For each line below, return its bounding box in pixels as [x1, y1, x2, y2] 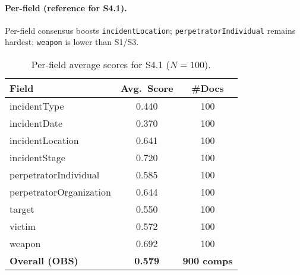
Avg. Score [120, 81, 173, 95]
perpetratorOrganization [10, 185, 111, 199]
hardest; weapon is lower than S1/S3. [5, 36, 139, 48]
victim [10, 219, 36, 234]
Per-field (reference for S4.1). [5, 1, 127, 14]
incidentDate [10, 116, 63, 130]
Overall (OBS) [10, 254, 78, 268]
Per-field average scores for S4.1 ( [31, 57, 170, 72]
